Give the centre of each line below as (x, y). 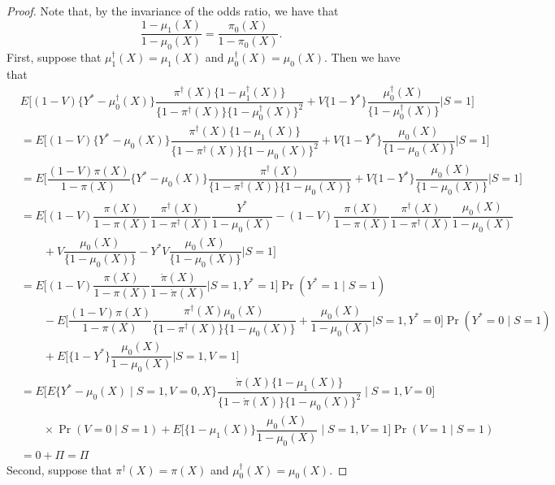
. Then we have (362, 57)
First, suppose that (54, 57)
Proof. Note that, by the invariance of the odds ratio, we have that (173, 11)
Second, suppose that (59, 469)
